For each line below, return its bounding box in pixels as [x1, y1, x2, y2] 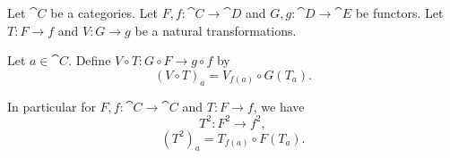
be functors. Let [355, 4, 444, 21]
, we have [253, 96, 305, 115]
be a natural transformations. [134, 21, 297, 39]
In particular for [7, 96, 96, 115]
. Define [68, 51, 111, 70]
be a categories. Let [50, 4, 158, 21]
